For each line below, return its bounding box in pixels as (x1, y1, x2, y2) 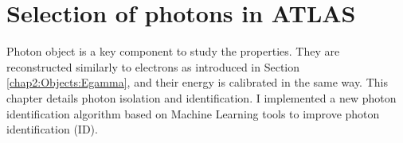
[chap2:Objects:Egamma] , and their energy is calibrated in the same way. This (6, 74, 388, 91)
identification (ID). (6, 121, 98, 137)
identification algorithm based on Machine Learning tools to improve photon (6, 105, 380, 122)
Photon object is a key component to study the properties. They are (6, 43, 340, 60)
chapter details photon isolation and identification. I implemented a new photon (6, 89, 397, 106)
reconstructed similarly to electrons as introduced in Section (6, 58, 300, 75)
